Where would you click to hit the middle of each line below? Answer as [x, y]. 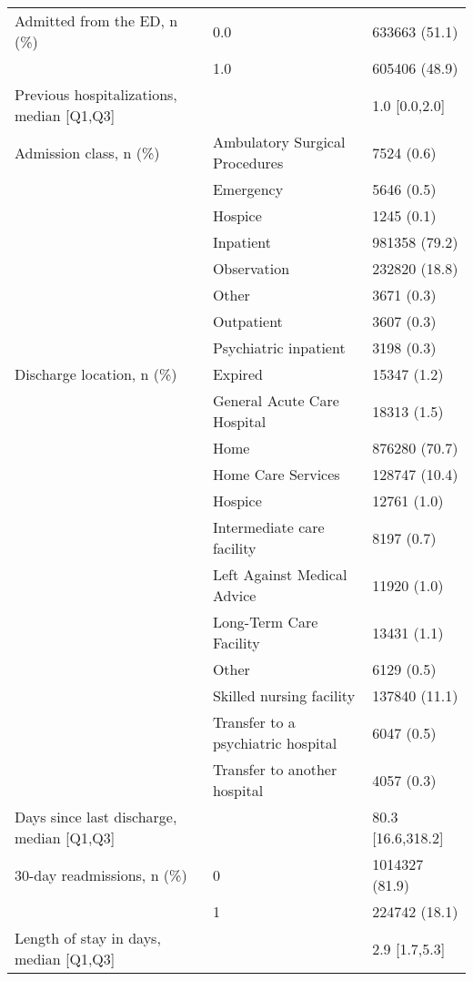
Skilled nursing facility [284, 695]
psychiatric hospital [275, 743]
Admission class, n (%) [87, 152]
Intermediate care [268, 527]
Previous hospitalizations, [96, 94]
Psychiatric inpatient [279, 347]
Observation [251, 268]
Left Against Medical [280, 574]
